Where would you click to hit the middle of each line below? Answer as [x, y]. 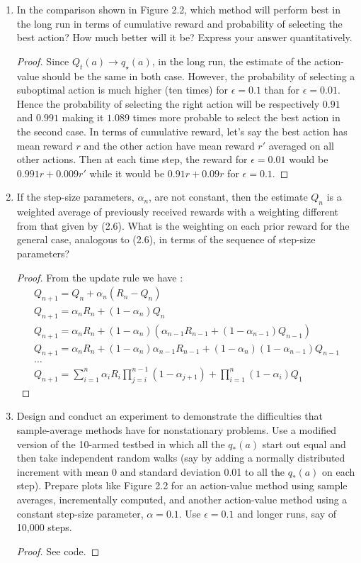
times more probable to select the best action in [236, 117]
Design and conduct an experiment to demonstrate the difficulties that [170, 416]
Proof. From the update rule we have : [100, 277]
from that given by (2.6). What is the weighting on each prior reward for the [183, 225]
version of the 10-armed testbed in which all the [121, 444]
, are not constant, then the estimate [228, 197]
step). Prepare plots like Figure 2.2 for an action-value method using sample [182, 485]
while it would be [127, 173]
